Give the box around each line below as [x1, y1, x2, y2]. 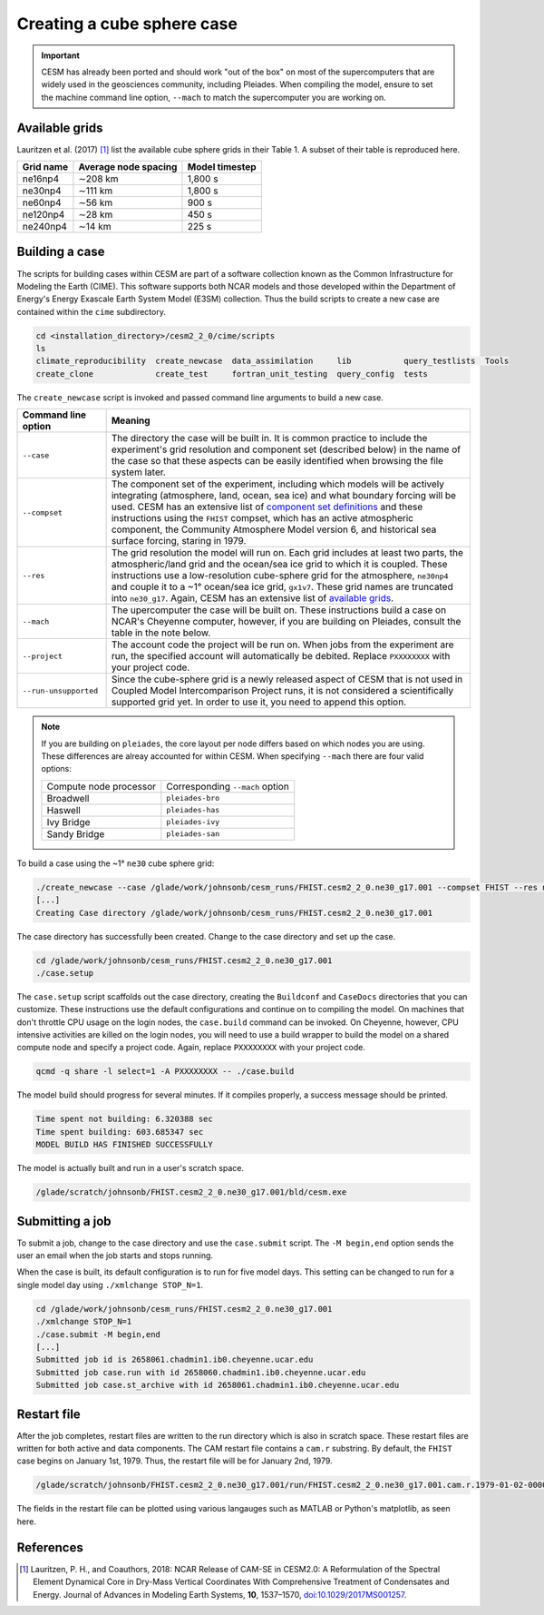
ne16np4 [22, 172, 59, 185]
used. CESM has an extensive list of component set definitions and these [111, 500, 423, 513]
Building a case [16, 244, 105, 260]
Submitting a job [16, 1213, 112, 1229]
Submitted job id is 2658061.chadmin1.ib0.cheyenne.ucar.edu [35, 1354, 314, 1365]
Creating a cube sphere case [16, 14, 238, 34]
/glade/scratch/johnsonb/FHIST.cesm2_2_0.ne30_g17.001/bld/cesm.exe [35, 1187, 347, 1197]
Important [41, 50, 81, 61]
